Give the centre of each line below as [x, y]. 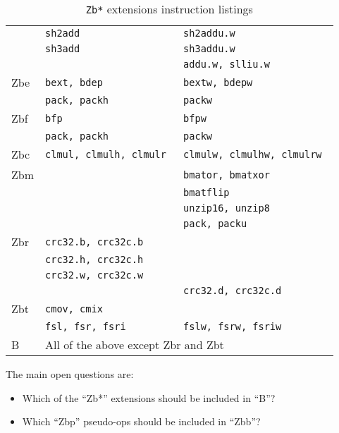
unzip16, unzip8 [227, 208]
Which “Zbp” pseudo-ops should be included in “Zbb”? [141, 421]
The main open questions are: [70, 374]
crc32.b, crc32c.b [94, 242]
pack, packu [215, 224]
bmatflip [207, 193]
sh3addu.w [209, 49]
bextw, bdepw [218, 82]
